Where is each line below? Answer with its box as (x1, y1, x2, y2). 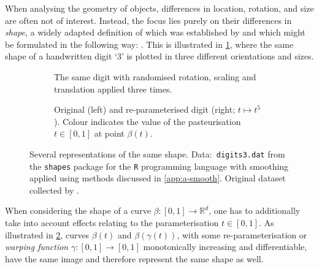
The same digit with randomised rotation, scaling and (54, 70, 256, 83)
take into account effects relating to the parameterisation (5, 216, 219, 229)
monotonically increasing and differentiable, (143, 240, 307, 253)
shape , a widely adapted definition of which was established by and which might (5, 26, 306, 39)
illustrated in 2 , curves (5, 228, 90, 241)
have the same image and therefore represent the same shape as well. (5, 252, 264, 265)
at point (94, 127, 125, 140)
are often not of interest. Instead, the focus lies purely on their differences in (5, 13, 292, 26)
